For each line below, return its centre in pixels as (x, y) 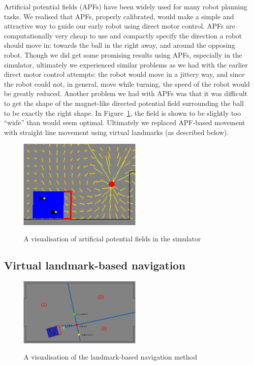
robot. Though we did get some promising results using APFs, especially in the (123, 54)
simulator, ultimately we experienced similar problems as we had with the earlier (126, 64)
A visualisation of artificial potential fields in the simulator (112, 239)
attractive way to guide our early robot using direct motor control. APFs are (120, 26)
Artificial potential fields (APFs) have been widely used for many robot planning (126, 6)
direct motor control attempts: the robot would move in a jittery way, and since (124, 74)
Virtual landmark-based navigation (95, 265)
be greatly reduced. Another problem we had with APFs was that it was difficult (126, 93)
